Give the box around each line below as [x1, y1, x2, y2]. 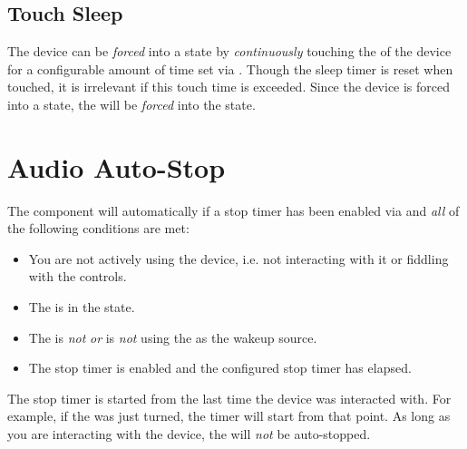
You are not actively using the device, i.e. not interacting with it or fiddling [28, 249, 449, 268]
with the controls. [28, 267, 127, 286]
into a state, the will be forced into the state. [7, 94, 256, 113]
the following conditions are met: [7, 219, 190, 238]
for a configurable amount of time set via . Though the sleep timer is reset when [7, 59, 453, 78]
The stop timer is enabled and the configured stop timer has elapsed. [28, 358, 412, 377]
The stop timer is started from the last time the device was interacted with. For [7, 388, 452, 407]
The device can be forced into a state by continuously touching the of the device [7, 42, 452, 61]
